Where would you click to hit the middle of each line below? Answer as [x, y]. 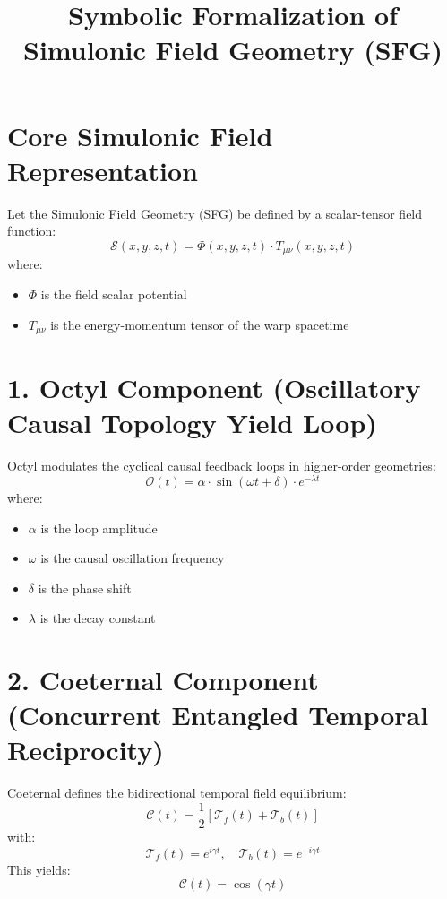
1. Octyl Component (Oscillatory [214, 388]
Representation [103, 170]
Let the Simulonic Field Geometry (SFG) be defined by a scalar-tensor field [215, 213]
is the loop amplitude [99, 527]
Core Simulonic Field [140, 135]
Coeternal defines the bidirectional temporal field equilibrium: [177, 793]
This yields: [39, 869]
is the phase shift [85, 588]
